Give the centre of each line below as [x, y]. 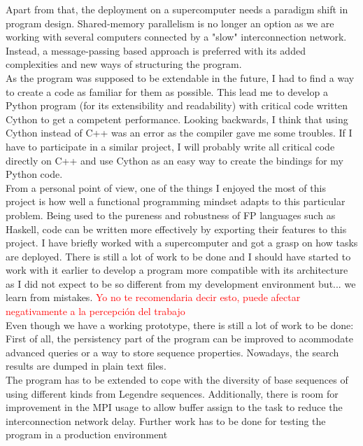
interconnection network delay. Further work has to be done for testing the [166, 420]
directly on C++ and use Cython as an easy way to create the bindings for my [175, 160]
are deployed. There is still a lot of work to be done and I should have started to [178, 256]
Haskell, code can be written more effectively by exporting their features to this [176, 229]
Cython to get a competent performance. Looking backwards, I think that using [177, 119]
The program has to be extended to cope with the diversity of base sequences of [177, 380]
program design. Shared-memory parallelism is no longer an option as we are [170, 23]
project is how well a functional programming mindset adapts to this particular [176, 201]
